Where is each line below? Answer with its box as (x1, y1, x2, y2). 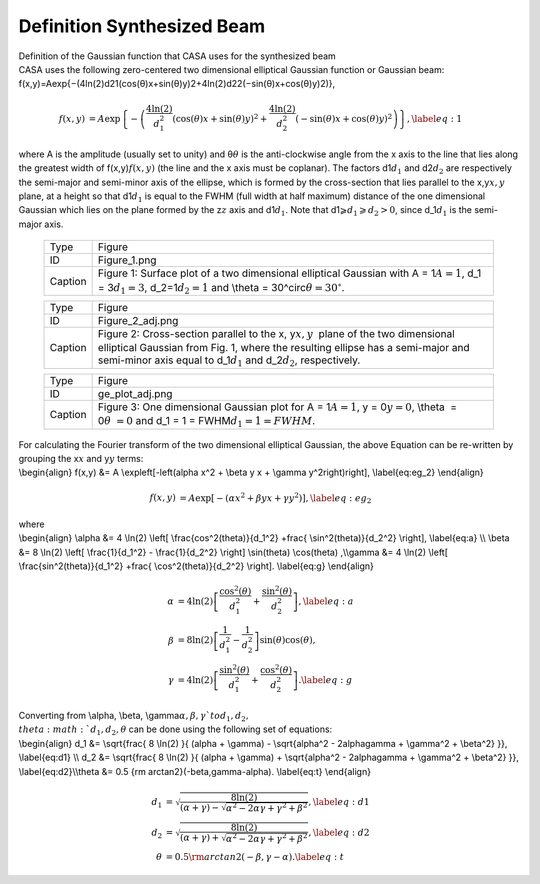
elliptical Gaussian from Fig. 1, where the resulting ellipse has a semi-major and (97, 341, 470, 355)
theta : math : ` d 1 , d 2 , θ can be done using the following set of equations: (18, 723, 333, 738)
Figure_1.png (97, 253, 157, 267)
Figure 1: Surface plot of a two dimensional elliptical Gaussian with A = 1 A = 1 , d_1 (97, 266, 482, 280)
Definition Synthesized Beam (18, 15, 266, 37)
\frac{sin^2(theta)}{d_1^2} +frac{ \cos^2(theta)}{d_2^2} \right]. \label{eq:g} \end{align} (18, 560, 375, 572)
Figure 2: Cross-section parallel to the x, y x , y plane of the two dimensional (97, 327, 455, 341)
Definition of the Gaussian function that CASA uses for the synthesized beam (18, 50, 337, 62)
